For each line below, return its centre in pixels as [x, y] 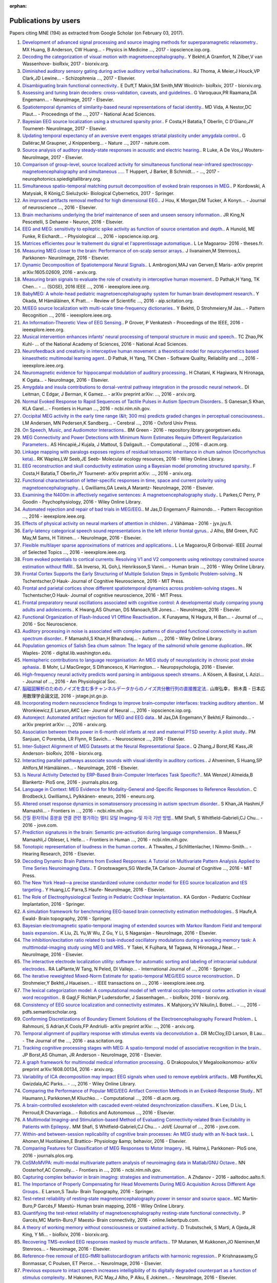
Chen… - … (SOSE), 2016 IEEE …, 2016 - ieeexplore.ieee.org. [86, 286]
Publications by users [45, 21]
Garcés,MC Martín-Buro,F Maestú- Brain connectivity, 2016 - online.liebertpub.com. [111, 1220]
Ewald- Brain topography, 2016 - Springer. [67, 918]
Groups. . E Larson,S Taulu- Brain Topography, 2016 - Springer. [88, 1191]
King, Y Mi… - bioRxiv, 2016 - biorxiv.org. [66, 1235]
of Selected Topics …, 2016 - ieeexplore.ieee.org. [74, 552]
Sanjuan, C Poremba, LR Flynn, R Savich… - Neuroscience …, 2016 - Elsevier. [104, 739]
